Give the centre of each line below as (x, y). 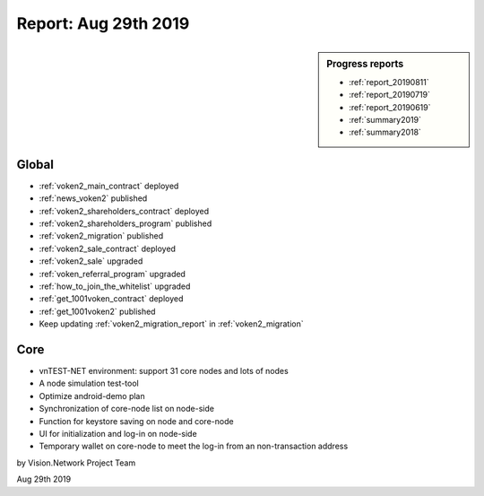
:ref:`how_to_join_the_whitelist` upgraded (115, 286)
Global (35, 165)
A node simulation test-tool (89, 383)
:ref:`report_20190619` (390, 107)
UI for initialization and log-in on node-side (118, 434)
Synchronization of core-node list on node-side (127, 409)
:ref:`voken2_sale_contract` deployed (108, 248)
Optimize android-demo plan (92, 396)
